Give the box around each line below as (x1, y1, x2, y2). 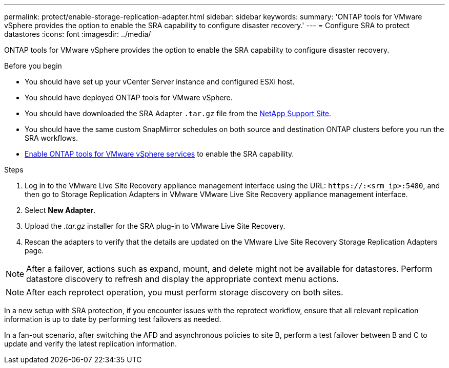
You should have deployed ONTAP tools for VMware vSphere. (25, 93, 233, 102)
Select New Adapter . (25, 206, 96, 214)
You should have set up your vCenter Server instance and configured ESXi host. (25, 77, 295, 86)
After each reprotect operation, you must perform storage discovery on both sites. (26, 287, 343, 297)
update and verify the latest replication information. (4, 339, 177, 348)
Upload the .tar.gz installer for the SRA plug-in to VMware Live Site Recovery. (25, 222, 285, 230)
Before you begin (4, 61, 62, 70)
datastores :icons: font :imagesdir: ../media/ (4, 30, 151, 38)
